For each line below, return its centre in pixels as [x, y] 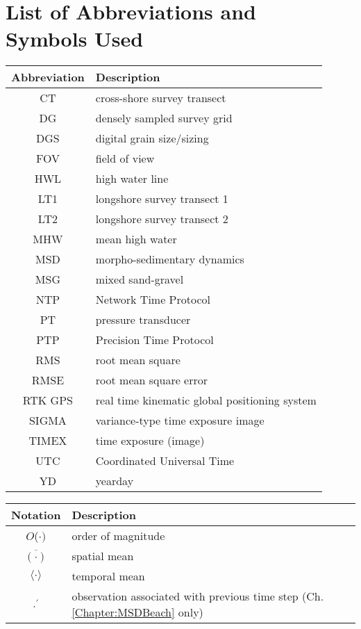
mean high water [136, 239]
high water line [132, 179]
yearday [115, 481]
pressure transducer [143, 320]
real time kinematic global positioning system [206, 400]
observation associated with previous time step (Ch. [198, 596]
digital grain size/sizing [152, 138]
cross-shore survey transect [161, 98]
